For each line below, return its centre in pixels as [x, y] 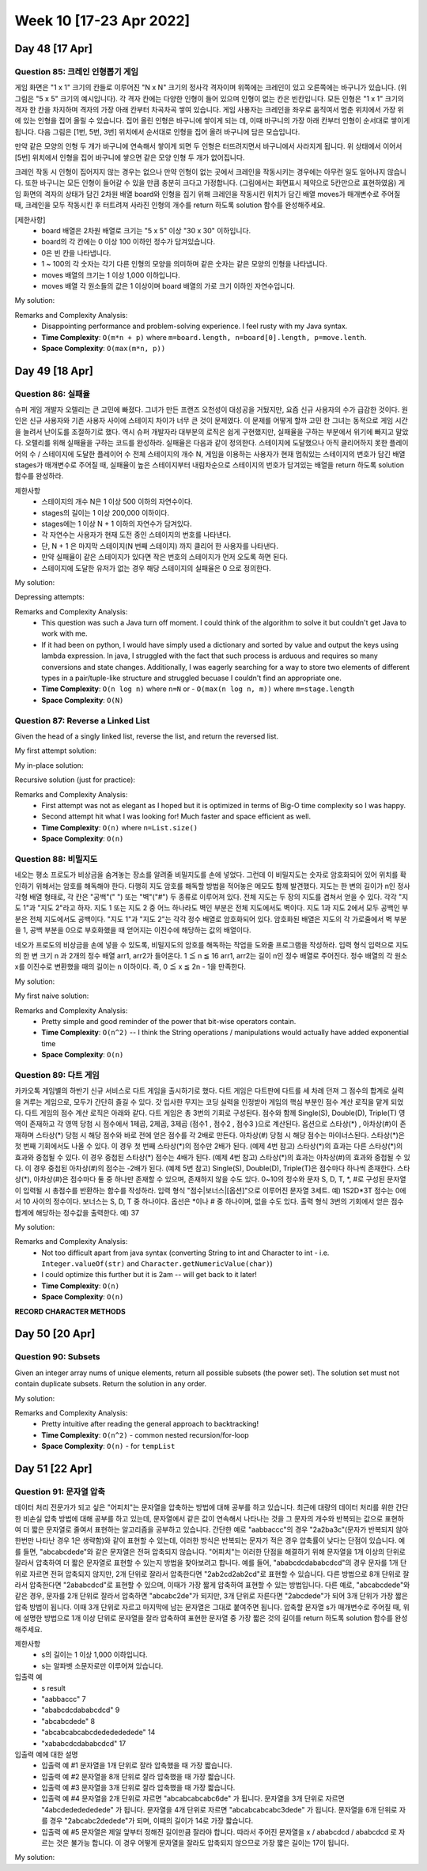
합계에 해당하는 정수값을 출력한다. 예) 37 [77, 1212]
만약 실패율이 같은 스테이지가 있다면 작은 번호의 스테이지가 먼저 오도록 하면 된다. [165, 557]
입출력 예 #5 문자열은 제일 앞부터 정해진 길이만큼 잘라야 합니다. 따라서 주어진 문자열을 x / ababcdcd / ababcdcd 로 [219, 1831]
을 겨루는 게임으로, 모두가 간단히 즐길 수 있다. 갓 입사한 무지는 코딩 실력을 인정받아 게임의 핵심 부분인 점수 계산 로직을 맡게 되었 [209, 1102]
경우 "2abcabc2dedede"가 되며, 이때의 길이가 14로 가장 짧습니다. [151, 1821]
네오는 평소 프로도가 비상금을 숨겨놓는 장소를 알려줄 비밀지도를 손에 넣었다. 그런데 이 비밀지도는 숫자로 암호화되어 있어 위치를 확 [211, 875]
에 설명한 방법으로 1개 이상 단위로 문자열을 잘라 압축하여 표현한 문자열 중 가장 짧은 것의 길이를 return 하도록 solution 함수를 [204, 1618]
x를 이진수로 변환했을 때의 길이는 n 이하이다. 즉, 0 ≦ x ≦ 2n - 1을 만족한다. [130, 967]
